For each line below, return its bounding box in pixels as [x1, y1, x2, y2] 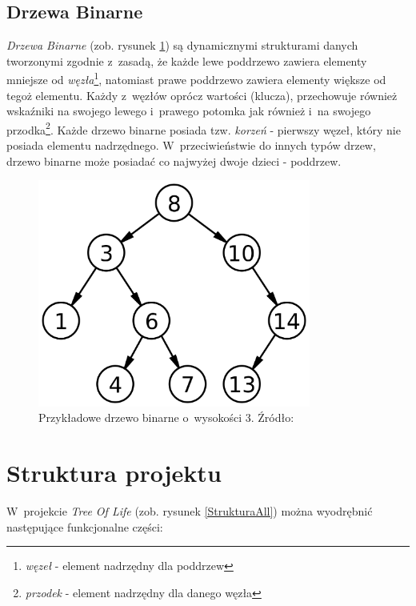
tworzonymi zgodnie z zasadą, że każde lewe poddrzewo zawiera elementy [6, 52, 367, 69]
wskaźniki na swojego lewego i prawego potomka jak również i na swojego [6, 102, 371, 119]
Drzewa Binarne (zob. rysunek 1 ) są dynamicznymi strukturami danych [6, 37, 358, 54]
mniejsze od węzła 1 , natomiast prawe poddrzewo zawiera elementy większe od [6, 69, 386, 88]
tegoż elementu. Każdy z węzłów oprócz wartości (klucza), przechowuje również [6, 86, 398, 103]
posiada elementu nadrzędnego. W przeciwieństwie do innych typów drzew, [6, 137, 376, 154]
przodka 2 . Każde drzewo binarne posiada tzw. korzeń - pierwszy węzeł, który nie [6, 118, 401, 138]
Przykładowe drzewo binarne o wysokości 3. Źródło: [38, 409, 294, 426]
